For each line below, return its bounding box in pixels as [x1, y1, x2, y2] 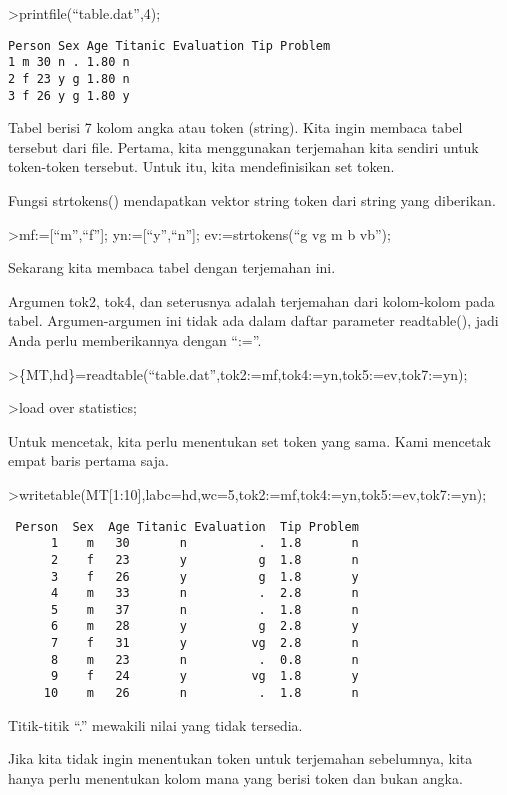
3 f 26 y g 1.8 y [50, 569, 359, 584]
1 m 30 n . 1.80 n [8, 55, 130, 70]
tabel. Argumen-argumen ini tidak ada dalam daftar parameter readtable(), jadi [8, 310, 499, 331]
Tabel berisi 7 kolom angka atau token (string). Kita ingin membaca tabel [8, 117, 463, 138]
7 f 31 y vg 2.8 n [50, 636, 359, 651]
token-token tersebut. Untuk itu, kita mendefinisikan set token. [8, 156, 395, 177]
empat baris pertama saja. [8, 450, 169, 471]
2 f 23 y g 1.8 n [50, 552, 359, 567]
